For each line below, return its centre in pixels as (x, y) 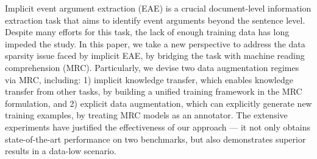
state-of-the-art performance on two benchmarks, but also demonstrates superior (155, 139)
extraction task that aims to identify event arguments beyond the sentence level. (155, 20)
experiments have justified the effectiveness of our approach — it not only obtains (158, 127)
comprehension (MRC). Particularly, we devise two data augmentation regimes (152, 67)
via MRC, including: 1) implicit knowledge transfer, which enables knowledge (149, 79)
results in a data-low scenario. (61, 151)
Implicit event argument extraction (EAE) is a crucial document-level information (158, 8)
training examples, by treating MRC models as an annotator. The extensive (146, 115)
